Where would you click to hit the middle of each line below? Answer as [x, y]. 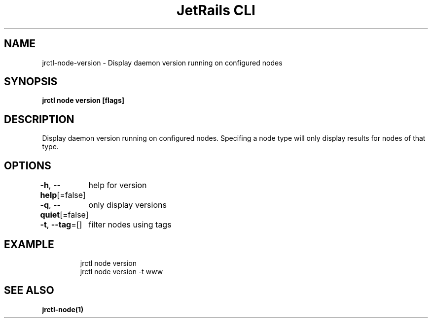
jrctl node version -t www [122, 271]
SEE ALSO [29, 290]
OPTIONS [28, 165]
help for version [118, 185]
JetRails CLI [216, 10]
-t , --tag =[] [61, 225]
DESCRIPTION [39, 119]
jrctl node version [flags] [83, 100]
